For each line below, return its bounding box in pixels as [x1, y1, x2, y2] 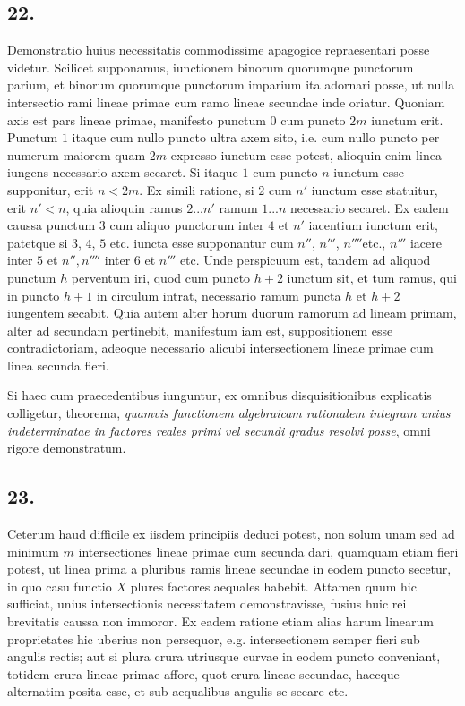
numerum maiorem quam [7, 145, 146, 164]
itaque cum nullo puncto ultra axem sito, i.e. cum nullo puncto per [72, 128, 440, 147]
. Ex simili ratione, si [139, 180, 254, 199]
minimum [7, 541, 59, 560]
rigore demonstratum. [7, 438, 126, 457]
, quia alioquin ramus [65, 198, 183, 217]
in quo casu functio [7, 576, 112, 595]
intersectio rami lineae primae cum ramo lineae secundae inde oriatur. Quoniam [7, 92, 445, 111]
